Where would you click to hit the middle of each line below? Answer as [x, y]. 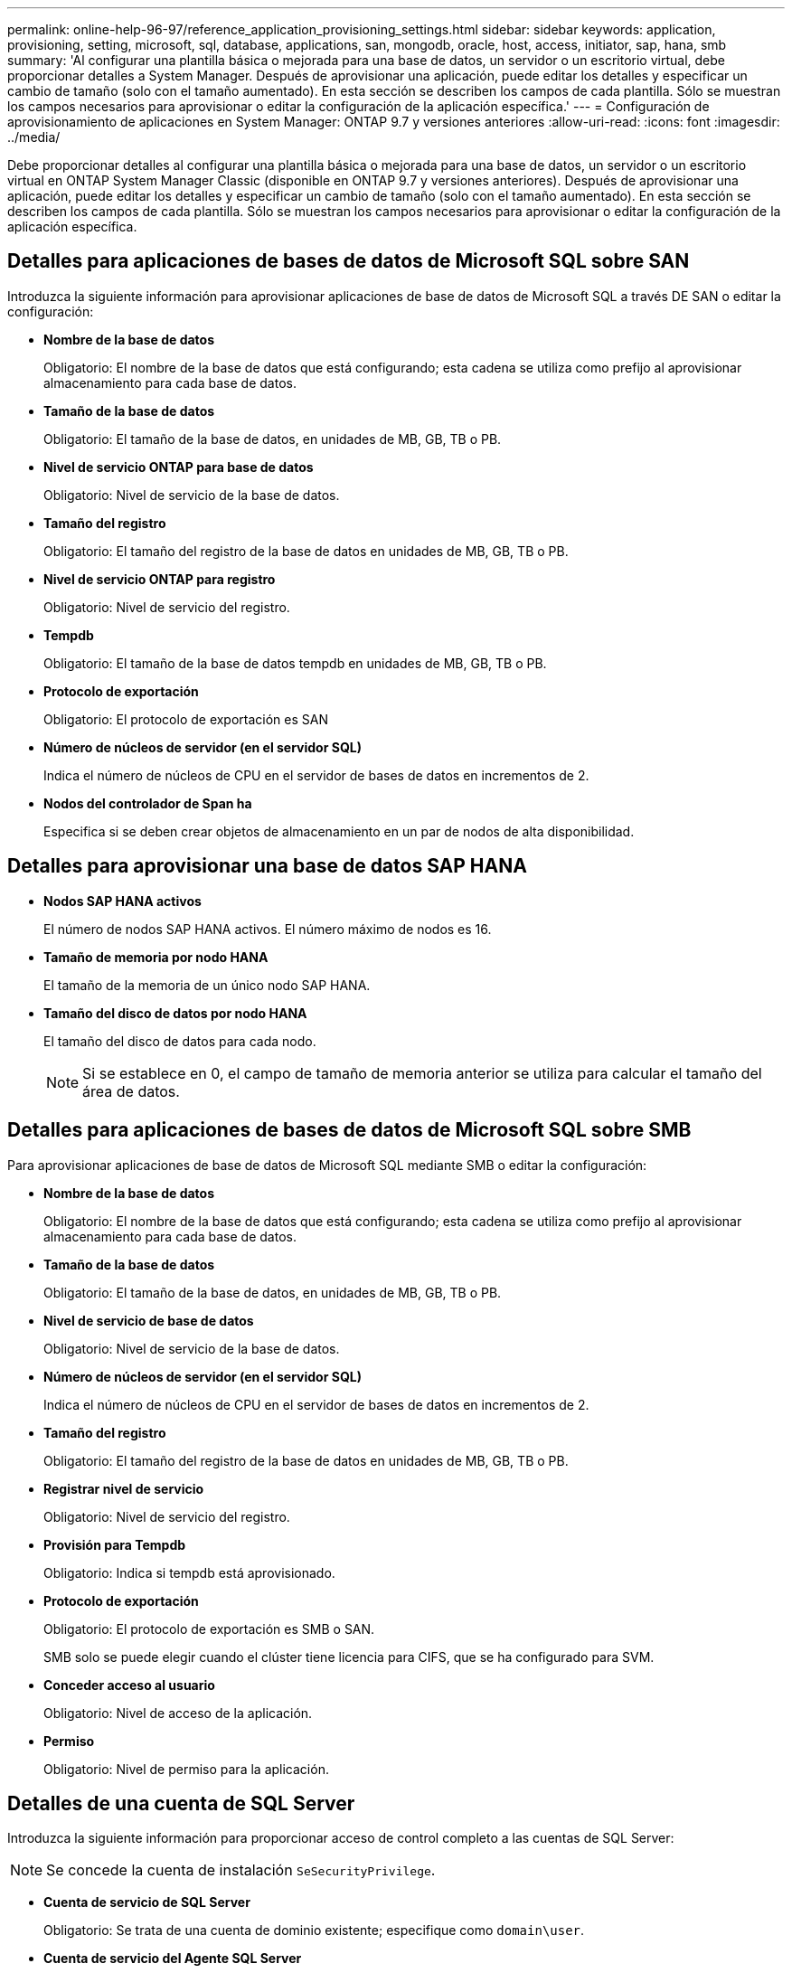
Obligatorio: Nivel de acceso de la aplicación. [178, 1713]
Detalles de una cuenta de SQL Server [181, 1803]
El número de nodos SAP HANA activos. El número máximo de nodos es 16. [268, 929]
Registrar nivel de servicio [124, 1488]
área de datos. [131, 1091]
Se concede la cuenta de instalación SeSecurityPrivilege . [241, 1870]
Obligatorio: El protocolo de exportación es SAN [186, 719]
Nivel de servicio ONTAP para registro [160, 579]
